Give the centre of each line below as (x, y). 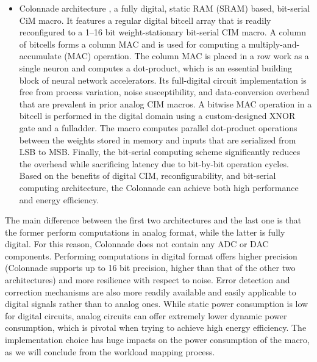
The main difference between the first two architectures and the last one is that (153, 220)
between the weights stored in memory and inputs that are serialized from (158, 139)
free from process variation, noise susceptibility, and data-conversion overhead (164, 92)
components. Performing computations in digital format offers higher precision (151, 255)
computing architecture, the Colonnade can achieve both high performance (159, 187)
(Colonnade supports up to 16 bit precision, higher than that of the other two (150, 268)
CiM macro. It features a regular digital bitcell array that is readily (145, 20)
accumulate (40, 56)
